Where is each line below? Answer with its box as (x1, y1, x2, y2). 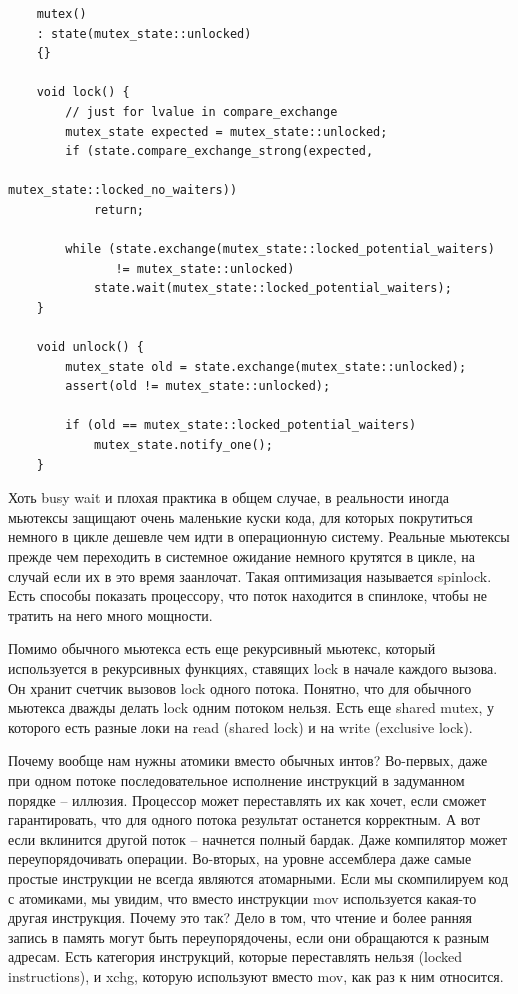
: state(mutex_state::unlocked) (36, 26, 252, 41)
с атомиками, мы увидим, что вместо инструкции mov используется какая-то (8, 887, 477, 908)
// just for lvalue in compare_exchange (65, 104, 338, 119)
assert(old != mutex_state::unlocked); (65, 379, 331, 394)
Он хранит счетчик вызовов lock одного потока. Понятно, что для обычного (8, 677, 472, 698)
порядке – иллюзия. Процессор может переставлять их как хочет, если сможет (8, 789, 487, 810)
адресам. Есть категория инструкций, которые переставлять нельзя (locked (8, 946, 463, 967)
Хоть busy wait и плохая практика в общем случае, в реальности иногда (8, 487, 450, 508)
